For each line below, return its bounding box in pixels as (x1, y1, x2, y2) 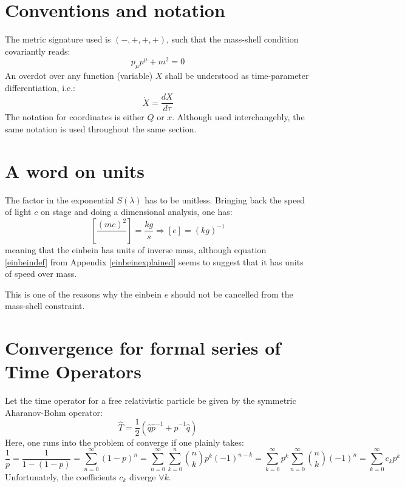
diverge (129, 470, 156, 483)
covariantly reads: (5, 44, 70, 57)
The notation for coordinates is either (5, 111, 145, 123)
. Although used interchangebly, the (172, 111, 305, 123)
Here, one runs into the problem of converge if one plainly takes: (5, 435, 244, 448)
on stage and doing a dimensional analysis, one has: (40, 205, 233, 218)
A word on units (5, 158, 145, 183)
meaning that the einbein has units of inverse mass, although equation (5, 243, 267, 256)
